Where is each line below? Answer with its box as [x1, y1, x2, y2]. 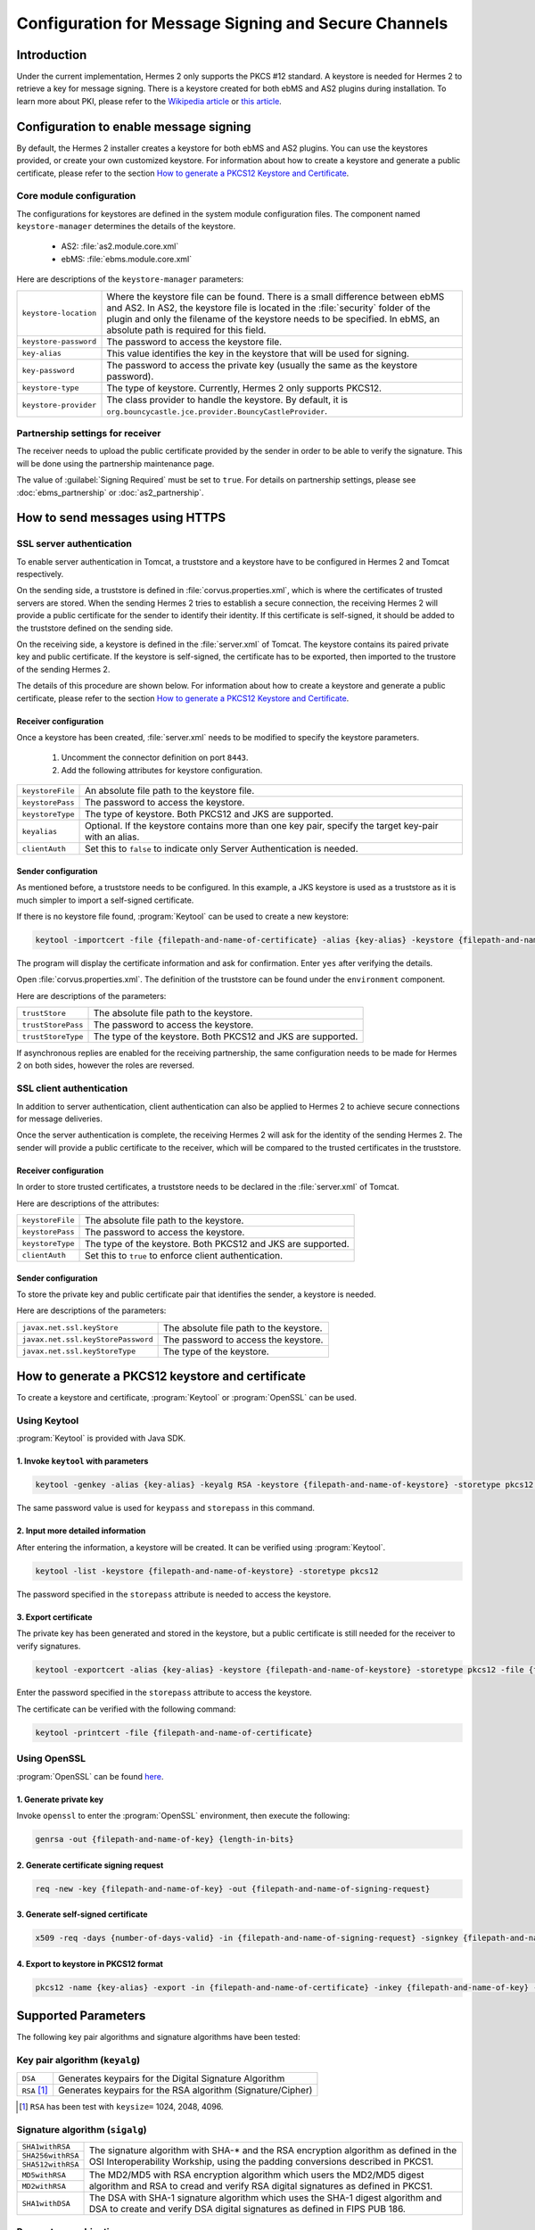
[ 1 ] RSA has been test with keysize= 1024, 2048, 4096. [19, 2102, 224, 2112]
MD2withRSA [21, 2182, 67, 2192]
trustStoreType [21, 1031, 84, 1041]
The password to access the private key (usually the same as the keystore [106, 359, 418, 371]
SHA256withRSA [21, 2151, 79, 2160]
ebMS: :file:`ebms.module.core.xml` [61, 253, 193, 264]
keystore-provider [21, 401, 97, 410]
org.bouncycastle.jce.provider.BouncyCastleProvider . [106, 404, 328, 417]
